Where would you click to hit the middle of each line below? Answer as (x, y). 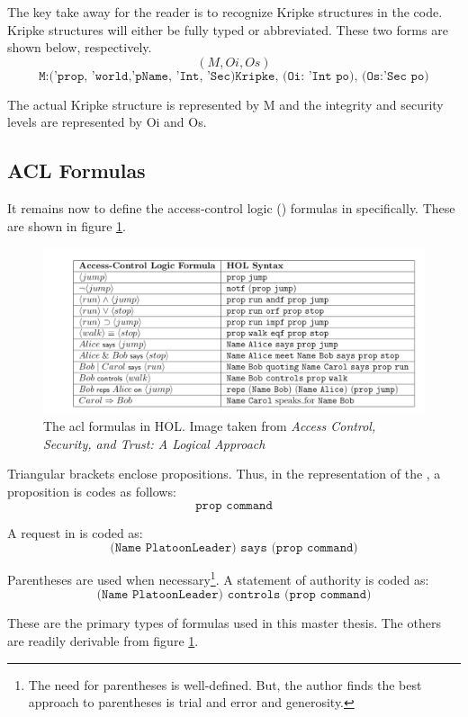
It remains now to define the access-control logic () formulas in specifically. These (231, 208)
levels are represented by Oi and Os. (107, 122)
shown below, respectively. (80, 47)
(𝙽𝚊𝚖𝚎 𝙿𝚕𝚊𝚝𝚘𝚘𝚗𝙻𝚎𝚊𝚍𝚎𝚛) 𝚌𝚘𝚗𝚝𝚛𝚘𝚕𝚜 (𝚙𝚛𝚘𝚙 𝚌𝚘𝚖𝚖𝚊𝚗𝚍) (234, 595)
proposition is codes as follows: (92, 491)
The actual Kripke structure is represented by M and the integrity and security (225, 104)
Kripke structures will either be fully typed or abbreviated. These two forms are (228, 29)
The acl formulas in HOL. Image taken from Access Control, (210, 426)
